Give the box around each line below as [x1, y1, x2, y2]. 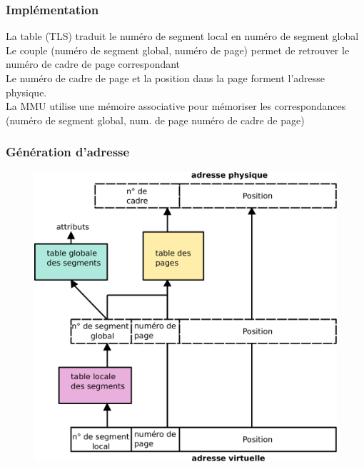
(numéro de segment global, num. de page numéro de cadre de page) [6, 112, 305, 127]
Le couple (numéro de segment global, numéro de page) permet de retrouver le [6, 42, 350, 57]
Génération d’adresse [6, 143, 130, 161]
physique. [6, 84, 47, 99]
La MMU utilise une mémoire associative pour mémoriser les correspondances [6, 99, 346, 114]
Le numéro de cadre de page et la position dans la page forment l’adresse [6, 71, 325, 85]
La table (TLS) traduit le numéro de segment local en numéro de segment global [6, 29, 359, 44]
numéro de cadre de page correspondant [6, 56, 181, 71]
